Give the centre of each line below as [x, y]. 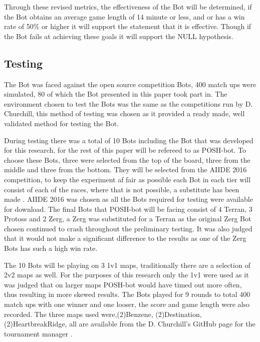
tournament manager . [38, 333]
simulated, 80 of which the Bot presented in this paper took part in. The [116, 94]
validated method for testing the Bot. [61, 123]
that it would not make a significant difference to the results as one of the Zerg [125, 238]
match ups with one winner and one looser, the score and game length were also [127, 304]
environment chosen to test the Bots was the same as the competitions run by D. [128, 103]
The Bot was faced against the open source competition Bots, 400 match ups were [130, 84]
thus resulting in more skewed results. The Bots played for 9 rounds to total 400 [127, 294]
